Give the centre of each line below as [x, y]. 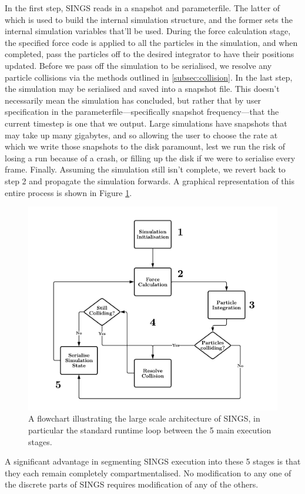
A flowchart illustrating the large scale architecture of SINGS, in [144, 418]
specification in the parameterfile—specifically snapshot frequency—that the [142, 112]
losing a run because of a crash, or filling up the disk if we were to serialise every [150, 158]
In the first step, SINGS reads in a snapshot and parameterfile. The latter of [143, 8]
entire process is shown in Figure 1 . [68, 192]
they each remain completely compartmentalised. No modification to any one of [148, 473]
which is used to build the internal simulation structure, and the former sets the [149, 19]
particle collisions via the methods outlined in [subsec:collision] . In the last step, [149, 77]
